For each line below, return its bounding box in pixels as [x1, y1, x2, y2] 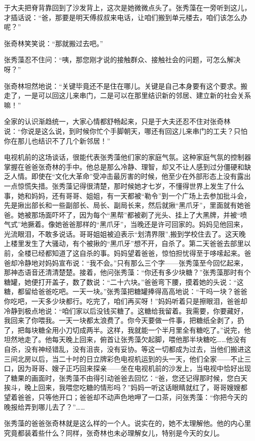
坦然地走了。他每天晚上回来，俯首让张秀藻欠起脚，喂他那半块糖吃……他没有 [4, 334, 247, 344]
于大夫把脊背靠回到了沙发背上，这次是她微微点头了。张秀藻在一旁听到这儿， [4, 2, 251, 12]
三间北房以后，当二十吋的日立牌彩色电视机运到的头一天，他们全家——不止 [4, 353, 244, 364]
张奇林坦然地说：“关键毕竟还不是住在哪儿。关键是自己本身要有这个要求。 [4, 80, 241, 91]
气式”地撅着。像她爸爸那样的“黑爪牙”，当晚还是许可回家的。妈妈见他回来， [4, 219, 247, 229]
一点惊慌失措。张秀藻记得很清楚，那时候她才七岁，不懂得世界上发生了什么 [4, 180, 244, 191]
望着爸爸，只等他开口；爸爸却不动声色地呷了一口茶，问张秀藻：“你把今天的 [4, 392, 248, 402]
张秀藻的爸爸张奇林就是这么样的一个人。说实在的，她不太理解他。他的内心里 [4, 418, 251, 428]
